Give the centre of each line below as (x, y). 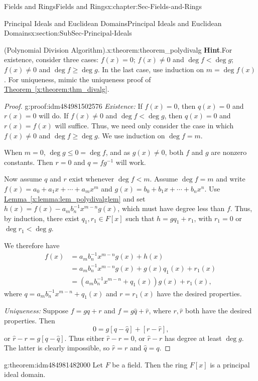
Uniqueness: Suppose (36, 311)
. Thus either (84, 338)
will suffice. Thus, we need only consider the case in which (144, 125)
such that (140, 218)
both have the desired (218, 311)
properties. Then (30, 320)
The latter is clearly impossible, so (57, 348)
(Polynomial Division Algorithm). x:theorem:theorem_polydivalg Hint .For (118, 49)
